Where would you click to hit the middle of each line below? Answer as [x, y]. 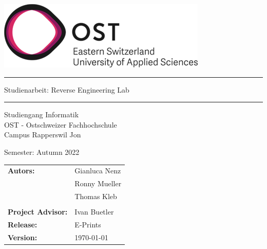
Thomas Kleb [96, 196]
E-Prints [88, 224]
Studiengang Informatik [42, 114]
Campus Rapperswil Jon [43, 135]
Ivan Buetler [94, 212]
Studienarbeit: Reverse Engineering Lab [67, 89]
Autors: [21, 171]
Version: [23, 237]
